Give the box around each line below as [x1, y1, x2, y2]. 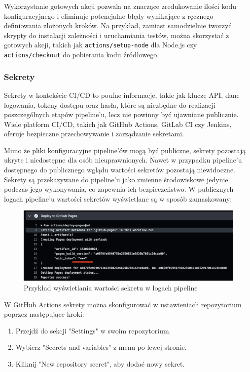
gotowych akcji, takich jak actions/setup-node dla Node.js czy [4, 40, 197, 50]
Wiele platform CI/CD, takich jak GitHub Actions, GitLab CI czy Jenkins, [4, 119, 232, 129]
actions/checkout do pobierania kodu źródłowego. [4, 49, 159, 60]
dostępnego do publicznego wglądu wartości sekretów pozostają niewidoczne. [4, 165, 235, 175]
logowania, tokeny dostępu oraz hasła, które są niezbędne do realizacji [4, 99, 215, 110]
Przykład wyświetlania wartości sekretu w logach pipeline [24, 283, 198, 293]
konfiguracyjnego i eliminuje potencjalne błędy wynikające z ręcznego [4, 10, 214, 21]
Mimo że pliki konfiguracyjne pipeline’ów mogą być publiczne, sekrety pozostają [4, 145, 246, 155]
